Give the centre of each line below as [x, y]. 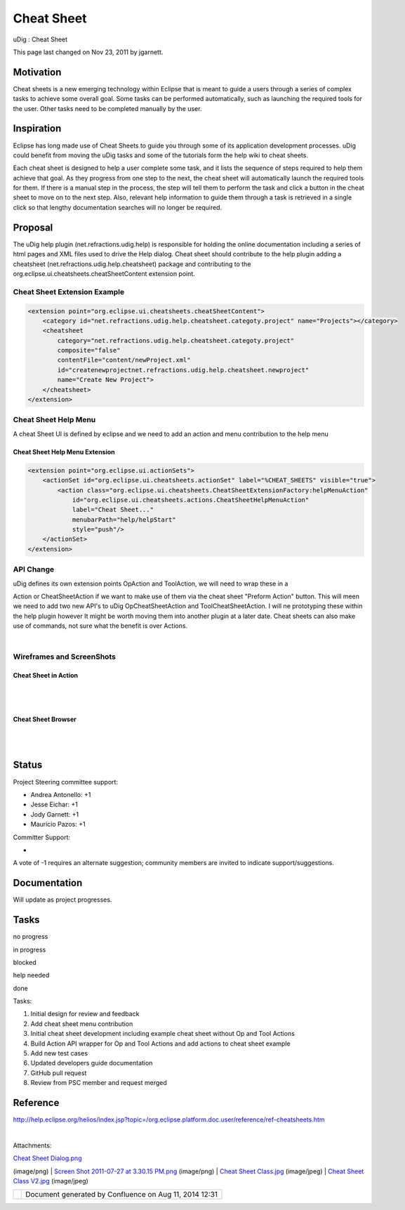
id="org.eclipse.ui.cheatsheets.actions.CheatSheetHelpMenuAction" [191, 500]
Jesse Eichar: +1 [54, 805]
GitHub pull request [59, 1073]
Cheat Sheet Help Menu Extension [64, 452]
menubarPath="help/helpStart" [124, 519]
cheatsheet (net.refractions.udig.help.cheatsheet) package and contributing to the [132, 264]
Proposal [33, 227]
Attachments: [32, 1145]
